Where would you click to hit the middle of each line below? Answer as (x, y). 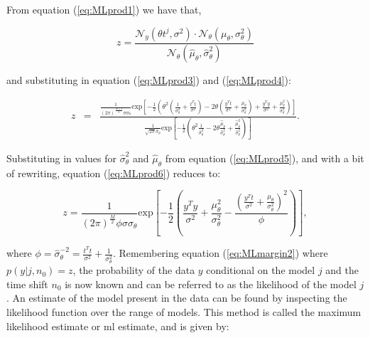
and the (342, 270)
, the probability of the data (134, 270)
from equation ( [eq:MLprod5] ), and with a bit (265, 158)
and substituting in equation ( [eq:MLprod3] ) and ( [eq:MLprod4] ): (149, 80)
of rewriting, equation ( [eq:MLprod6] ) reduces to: (114, 173)
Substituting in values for (62, 158)
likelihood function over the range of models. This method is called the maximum (184, 311)
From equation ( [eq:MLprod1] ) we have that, (104, 9)
